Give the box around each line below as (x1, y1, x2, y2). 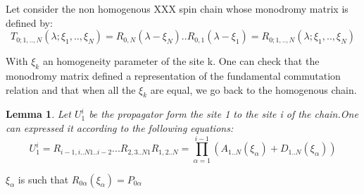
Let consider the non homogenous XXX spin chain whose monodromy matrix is (6, 1, 349, 16)
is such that (18, 171, 69, 186)
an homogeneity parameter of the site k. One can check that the (42, 54, 320, 68)
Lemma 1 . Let (6, 107, 71, 121)
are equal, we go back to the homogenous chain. (150, 82, 357, 97)
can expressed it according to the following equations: (6, 120, 234, 135)
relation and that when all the (6, 82, 136, 97)
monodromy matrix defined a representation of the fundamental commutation (6, 68, 341, 83)
